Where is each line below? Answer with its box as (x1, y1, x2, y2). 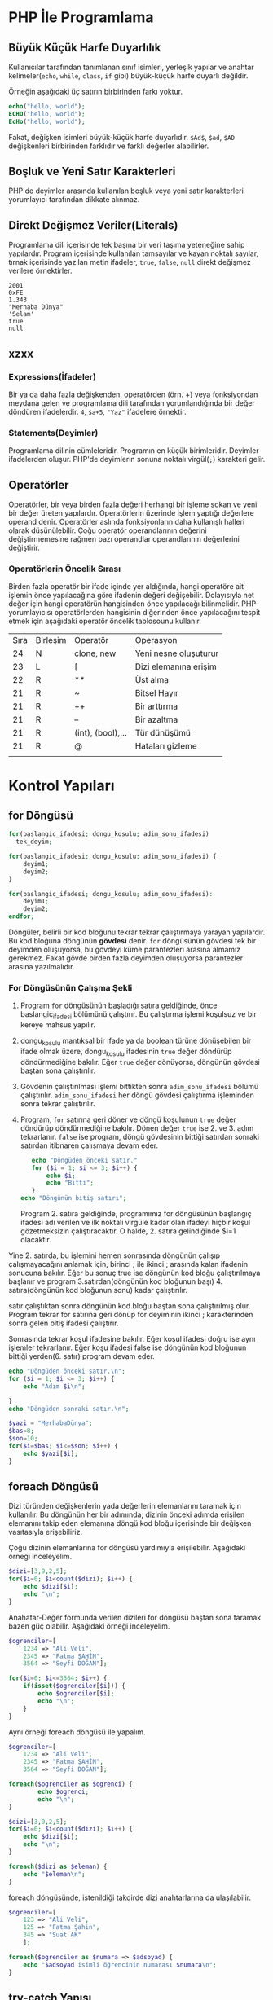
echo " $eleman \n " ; (23, 1870, 86, 1878)
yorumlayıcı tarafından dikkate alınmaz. (8, 195, 140, 204)
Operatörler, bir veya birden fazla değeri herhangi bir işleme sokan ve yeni (8, 499, 258, 509)
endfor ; (8, 912, 35, 921)
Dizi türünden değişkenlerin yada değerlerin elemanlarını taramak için (8, 1501, 242, 1511)
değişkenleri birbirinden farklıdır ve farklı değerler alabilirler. (8, 141, 209, 151)
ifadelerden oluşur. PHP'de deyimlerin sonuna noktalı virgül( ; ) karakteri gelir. (8, 455, 266, 464)
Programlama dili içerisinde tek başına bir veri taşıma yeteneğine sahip (8, 240, 245, 250)
